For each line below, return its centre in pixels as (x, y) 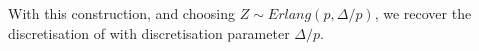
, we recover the (423, 13)
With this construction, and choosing (122, 13)
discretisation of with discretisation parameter (149, 32)
